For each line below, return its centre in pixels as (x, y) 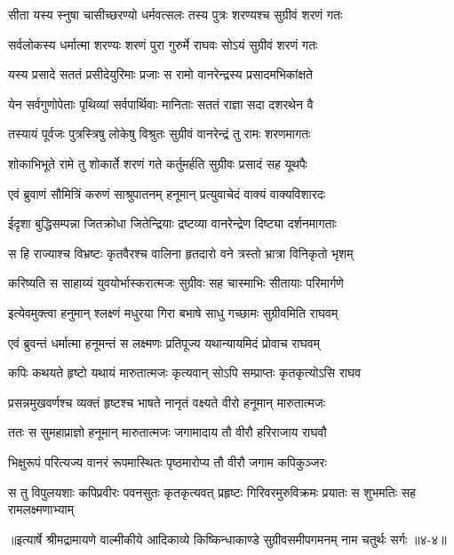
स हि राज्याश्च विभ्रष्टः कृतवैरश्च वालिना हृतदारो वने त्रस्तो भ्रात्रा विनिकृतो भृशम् (181, 253)
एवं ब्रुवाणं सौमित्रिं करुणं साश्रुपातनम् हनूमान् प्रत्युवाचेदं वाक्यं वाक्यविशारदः (167, 193)
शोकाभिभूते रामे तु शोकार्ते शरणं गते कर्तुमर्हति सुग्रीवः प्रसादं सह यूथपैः (158, 163)
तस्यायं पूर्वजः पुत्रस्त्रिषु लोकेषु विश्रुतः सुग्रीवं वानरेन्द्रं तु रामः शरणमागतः (159, 134)
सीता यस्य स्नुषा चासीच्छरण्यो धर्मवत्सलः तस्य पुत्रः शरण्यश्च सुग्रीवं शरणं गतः (175, 14)
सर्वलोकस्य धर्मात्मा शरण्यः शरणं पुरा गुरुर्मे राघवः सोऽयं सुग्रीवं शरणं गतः (163, 44)
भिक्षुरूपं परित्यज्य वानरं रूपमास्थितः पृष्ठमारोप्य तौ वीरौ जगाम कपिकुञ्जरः (167, 461)
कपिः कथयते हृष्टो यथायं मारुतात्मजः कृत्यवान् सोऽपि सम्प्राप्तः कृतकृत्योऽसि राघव (185, 373)
